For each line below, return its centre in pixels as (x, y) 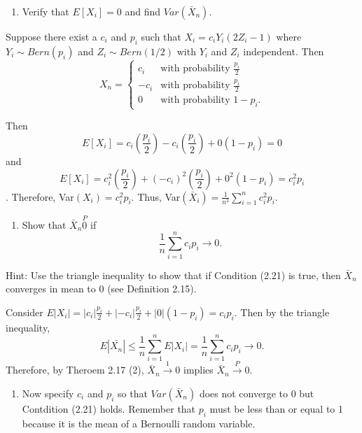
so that (133, 393)
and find (143, 11)
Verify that (46, 11)
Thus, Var (159, 196)
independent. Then (284, 51)
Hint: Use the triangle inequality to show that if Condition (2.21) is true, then (173, 275)
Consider (25, 312)
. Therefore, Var (40, 196)
